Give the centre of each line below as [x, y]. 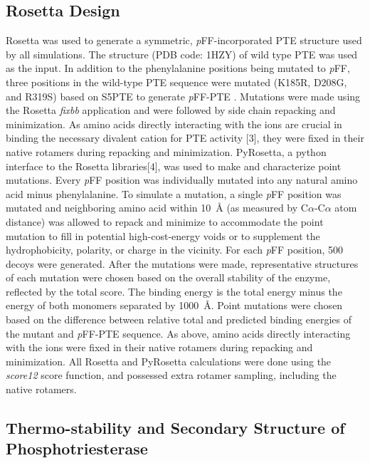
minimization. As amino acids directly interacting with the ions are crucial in [174, 124]
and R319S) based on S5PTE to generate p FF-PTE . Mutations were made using [183, 96]
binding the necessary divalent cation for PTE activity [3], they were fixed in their [185, 138]
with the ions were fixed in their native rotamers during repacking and [159, 347]
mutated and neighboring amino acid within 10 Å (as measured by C [157, 208]
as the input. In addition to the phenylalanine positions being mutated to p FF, [178, 68]
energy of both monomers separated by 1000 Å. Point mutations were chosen [174, 305]
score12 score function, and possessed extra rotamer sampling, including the [171, 375]
